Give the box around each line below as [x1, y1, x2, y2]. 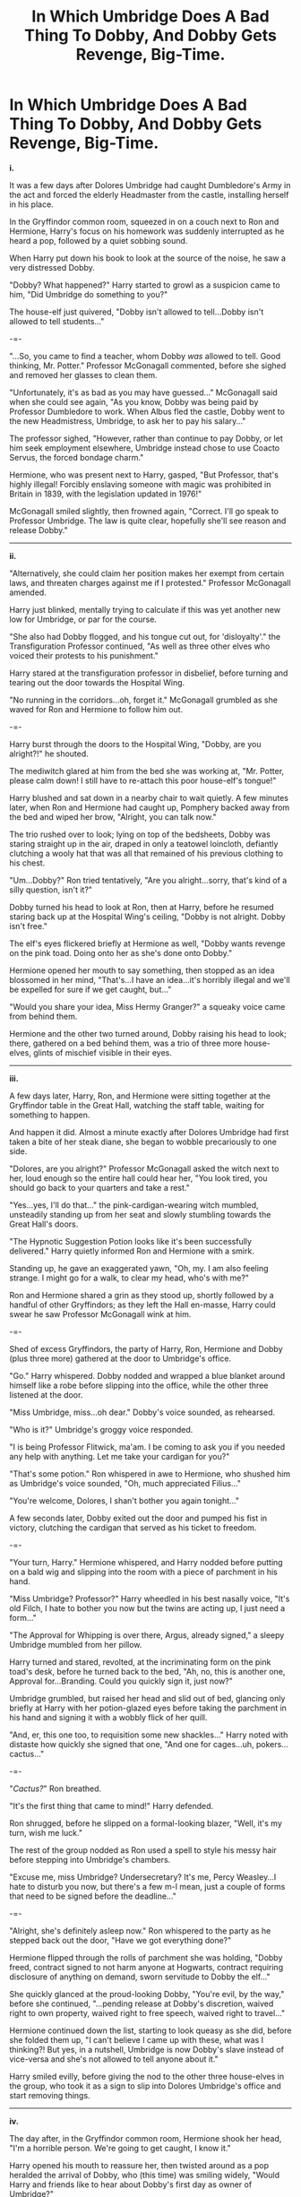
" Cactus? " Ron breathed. [9, 1783, 102, 1794]
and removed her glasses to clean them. [9, 369, 159, 380]
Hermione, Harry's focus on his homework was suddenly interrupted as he [9, 226, 285, 237]
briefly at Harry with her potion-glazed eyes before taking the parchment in [9, 1702, 287, 1713]
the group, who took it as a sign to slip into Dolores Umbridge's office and [9, 2081, 281, 2091]
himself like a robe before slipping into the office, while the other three [9, 1380, 269, 1391]
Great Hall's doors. [9, 1219, 79, 1229]
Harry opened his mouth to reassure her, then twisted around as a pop [9, 2159, 270, 2170]
